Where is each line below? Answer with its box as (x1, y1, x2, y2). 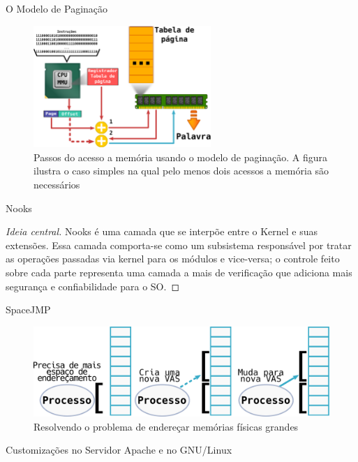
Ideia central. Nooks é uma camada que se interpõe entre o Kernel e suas (6, 224, 318, 239)
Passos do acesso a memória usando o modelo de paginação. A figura (33, 149, 328, 164)
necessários (33, 177, 80, 192)
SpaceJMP (6, 302, 51, 317)
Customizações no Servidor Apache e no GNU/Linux (6, 442, 232, 457)
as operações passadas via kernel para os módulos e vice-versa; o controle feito (6, 251, 340, 266)
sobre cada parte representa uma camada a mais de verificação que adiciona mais (6, 264, 352, 279)
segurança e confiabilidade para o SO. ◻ (6, 278, 180, 293)
